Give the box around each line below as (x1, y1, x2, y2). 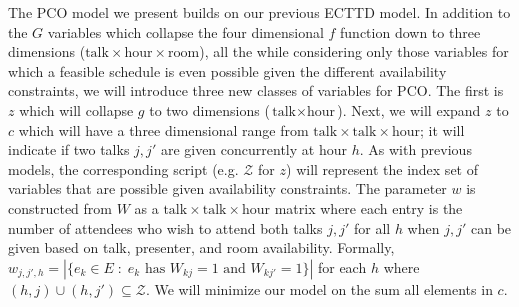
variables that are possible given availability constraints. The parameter (8, 178, 447, 199)
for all (353, 217, 391, 238)
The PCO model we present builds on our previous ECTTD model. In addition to (8, 2, 511, 22)
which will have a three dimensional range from (18, 119, 309, 140)
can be (470, 217, 512, 238)
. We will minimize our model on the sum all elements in (145, 278, 493, 299)
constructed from (8, 197, 112, 218)
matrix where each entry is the (274, 197, 463, 218)
